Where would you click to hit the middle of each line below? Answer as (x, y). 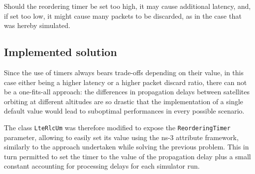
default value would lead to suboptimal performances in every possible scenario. (124, 111)
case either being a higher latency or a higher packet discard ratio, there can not (126, 82)
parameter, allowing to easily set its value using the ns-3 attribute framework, (121, 137)
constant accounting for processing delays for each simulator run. (102, 166)
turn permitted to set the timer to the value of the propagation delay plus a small (127, 156)
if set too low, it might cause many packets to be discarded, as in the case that (123, 15)
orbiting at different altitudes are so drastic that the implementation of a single (124, 101)
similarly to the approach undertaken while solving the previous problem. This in (127, 147)
